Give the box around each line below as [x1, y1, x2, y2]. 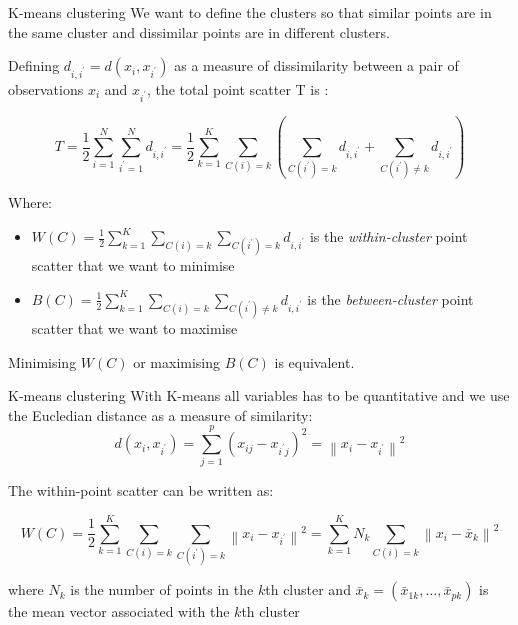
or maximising [133, 351, 221, 372]
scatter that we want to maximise [31, 317, 238, 338]
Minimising [8, 351, 77, 372]
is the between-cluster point [307, 288, 474, 309]
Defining [8, 55, 60, 76]
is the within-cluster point [309, 226, 468, 246]
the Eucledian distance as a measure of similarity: [8, 404, 313, 425]
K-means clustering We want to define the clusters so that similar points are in [8, 2, 492, 22]
